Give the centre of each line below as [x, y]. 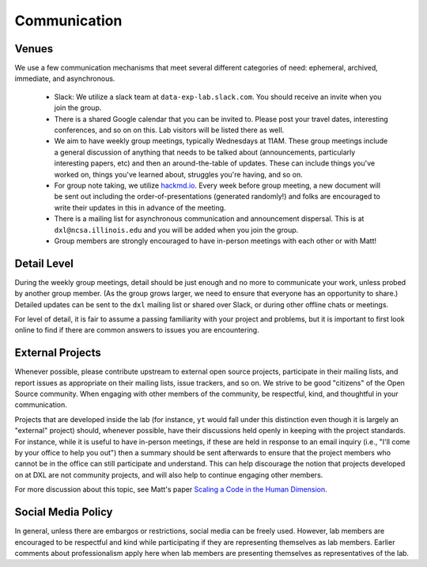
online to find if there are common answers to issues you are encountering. [137, 330]
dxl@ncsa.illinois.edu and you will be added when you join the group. [176, 230]
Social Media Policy [64, 512]
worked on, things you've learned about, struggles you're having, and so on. [179, 174]
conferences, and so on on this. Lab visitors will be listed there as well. [169, 130]
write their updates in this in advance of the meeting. [140, 207]
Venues [34, 49]
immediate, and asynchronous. [65, 78]
